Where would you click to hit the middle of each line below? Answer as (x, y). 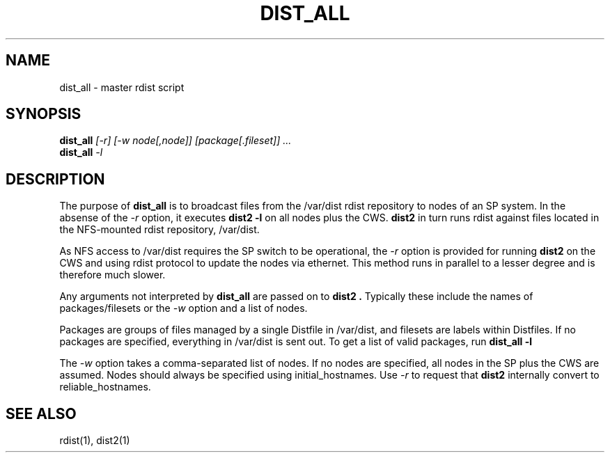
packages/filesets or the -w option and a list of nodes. (183, 308)
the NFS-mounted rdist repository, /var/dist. (159, 230)
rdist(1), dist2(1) (95, 441)
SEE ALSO (41, 413)
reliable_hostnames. (105, 387)
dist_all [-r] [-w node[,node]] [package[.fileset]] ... (175, 141)
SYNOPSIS (44, 114)
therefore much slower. (112, 275)
